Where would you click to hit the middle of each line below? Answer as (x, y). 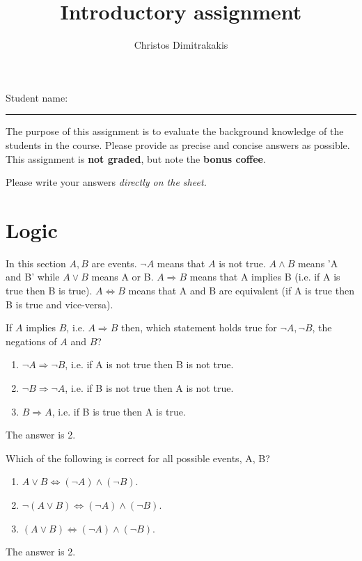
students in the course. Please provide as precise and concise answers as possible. (178, 144)
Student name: (37, 97)
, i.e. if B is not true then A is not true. (149, 387)
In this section (36, 263)
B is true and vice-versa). (60, 304)
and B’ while (33, 277)
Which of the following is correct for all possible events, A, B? (138, 458)
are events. (114, 263)
